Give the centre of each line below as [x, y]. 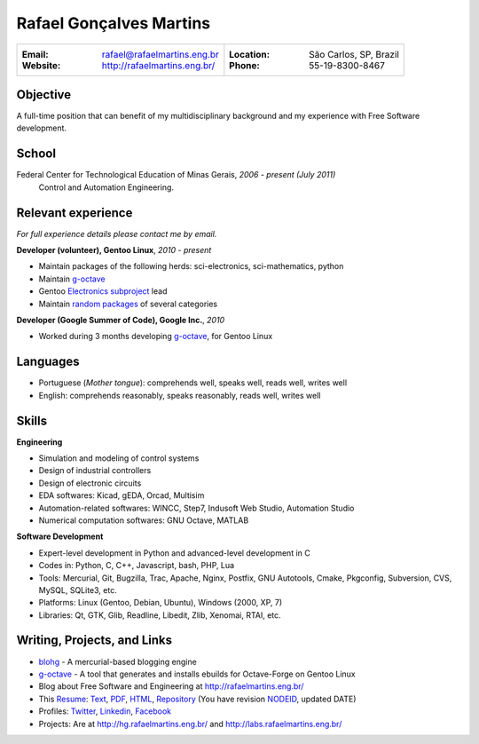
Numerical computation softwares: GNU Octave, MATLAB [144, 520]
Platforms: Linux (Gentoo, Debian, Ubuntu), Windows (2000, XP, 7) [161, 603]
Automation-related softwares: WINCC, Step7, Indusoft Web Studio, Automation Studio [196, 508]
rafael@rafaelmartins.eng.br [160, 54]
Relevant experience [75, 213]
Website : [41, 65]
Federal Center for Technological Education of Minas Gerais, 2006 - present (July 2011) [176, 175]
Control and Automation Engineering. [106, 187]
